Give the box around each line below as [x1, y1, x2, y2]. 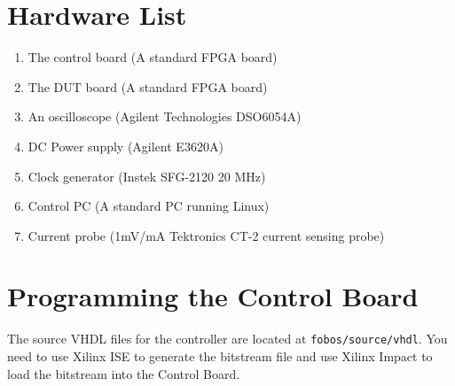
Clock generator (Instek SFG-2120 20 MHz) [27, 166, 266, 185]
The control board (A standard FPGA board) [27, 48, 278, 66]
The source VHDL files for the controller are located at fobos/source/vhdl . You [7, 329, 448, 348]
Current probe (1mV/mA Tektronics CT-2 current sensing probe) [27, 226, 385, 244]
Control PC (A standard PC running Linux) [27, 197, 270, 215]
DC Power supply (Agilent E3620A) [27, 136, 224, 155]
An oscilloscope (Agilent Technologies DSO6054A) [27, 107, 302, 126]
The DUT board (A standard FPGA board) [27, 77, 268, 96]
